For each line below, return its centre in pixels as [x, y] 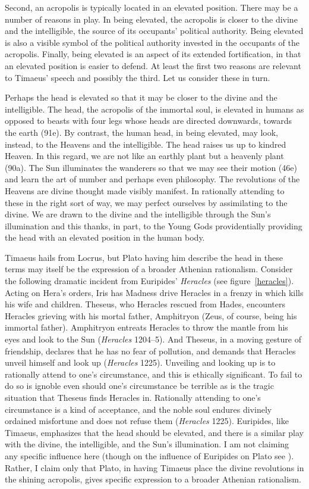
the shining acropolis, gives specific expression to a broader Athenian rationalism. [153, 479]
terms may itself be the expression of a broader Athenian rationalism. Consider [149, 269]
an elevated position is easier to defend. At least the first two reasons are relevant [153, 65]
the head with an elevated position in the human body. [105, 237]
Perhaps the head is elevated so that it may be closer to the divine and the [141, 97]
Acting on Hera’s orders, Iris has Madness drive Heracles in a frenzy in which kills [154, 292]
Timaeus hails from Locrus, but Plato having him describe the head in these [144, 257]
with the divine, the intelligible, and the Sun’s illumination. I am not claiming [147, 444]
